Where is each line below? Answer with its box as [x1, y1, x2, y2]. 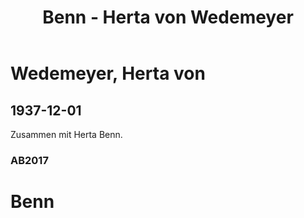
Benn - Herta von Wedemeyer [42, 6, 294, 29]
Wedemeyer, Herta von [10, 62, 206, 85]
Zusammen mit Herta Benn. [10, 129, 123, 140]
